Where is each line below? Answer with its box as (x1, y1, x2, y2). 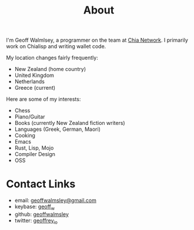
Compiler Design (14, 151, 56, 158)
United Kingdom (14, 72, 55, 79)
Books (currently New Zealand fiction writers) (14, 120, 125, 127)
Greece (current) (14, 84, 56, 92)
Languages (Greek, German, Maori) (14, 126, 101, 133)
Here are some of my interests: (6, 96, 81, 103)
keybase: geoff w (14, 203, 55, 211)
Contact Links (6, 177, 76, 191)
